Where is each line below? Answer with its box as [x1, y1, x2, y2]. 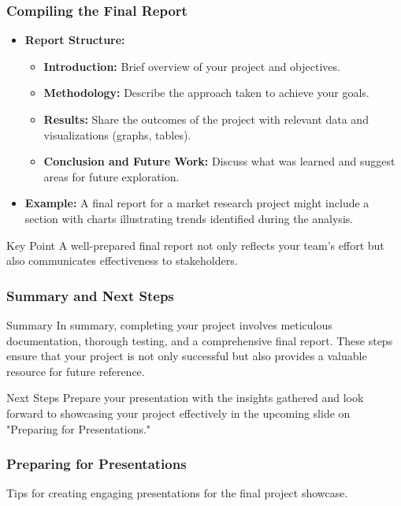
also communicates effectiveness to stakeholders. [6, 252, 238, 269]
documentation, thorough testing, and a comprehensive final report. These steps [6, 332, 393, 348]
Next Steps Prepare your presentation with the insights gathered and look [6, 389, 364, 406]
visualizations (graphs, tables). [43, 126, 191, 143]
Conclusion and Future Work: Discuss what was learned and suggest [43, 153, 395, 169]
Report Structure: [24, 32, 125, 48]
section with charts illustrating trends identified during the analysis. [24, 210, 354, 226]
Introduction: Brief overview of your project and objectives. [43, 58, 340, 74]
